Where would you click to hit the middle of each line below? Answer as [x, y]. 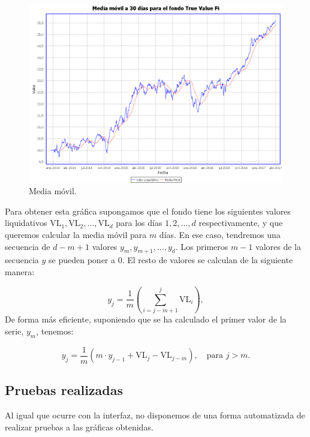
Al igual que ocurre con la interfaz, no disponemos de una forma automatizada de [155, 415]
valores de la [278, 246]
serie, [14, 331]
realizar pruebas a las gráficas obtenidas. [79, 427]
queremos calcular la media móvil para [76, 234]
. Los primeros [202, 246]
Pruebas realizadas [64, 390]
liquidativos [26, 223]
